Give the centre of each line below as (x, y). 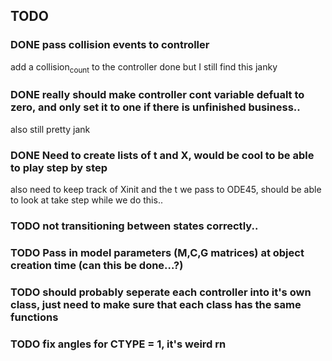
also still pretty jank (50, 129)
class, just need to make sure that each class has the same (156, 304)
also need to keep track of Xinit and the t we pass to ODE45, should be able (166, 190)
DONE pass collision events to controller (110, 45)
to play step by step (59, 167)
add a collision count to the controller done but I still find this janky (144, 67)
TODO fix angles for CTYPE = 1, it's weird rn (118, 344)
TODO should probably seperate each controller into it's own (161, 292)
